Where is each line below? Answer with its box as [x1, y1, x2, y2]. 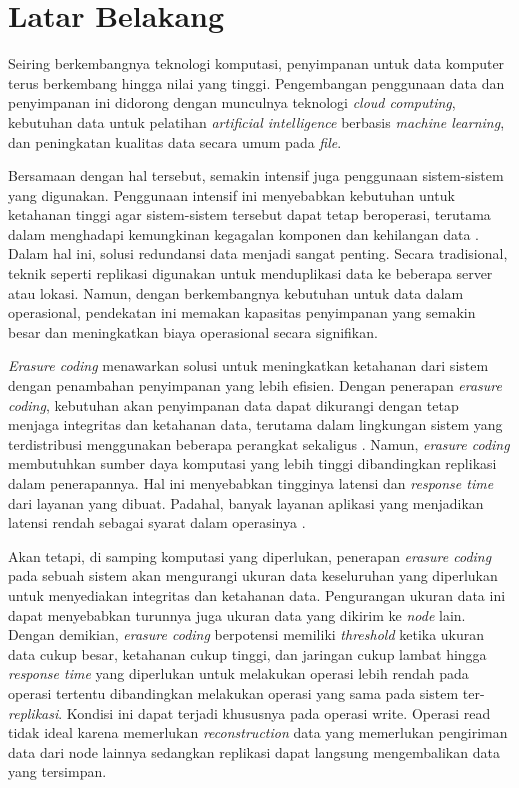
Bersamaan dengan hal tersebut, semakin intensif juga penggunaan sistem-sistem [8, 165, 504, 186]
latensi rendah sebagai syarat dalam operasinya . [8, 512, 306, 533]
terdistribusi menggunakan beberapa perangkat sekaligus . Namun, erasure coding [8, 433, 510, 454]
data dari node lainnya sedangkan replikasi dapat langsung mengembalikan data [8, 741, 500, 762]
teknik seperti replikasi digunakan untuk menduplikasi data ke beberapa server [8, 263, 493, 284]
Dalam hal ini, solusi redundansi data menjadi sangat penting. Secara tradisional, [8, 243, 508, 264]
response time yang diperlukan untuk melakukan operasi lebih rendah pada [8, 663, 469, 684]
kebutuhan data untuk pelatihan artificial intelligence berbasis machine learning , [8, 111, 505, 132]
